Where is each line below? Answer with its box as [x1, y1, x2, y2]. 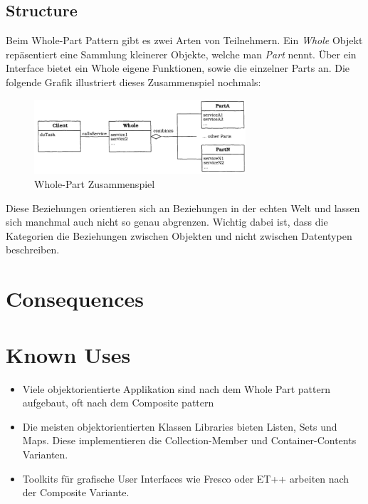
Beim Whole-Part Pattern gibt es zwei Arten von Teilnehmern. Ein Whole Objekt [6, 33, 363, 48]
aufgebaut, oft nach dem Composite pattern [22, 395, 214, 410]
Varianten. [22, 446, 68, 461]
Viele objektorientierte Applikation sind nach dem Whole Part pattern [22, 381, 330, 396]
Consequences [6, 284, 144, 313]
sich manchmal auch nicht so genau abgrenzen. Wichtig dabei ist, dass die [6, 214, 328, 229]
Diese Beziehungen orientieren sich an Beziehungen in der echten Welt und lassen [6, 200, 360, 215]
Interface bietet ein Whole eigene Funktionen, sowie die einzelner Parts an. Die [6, 61, 350, 75]
